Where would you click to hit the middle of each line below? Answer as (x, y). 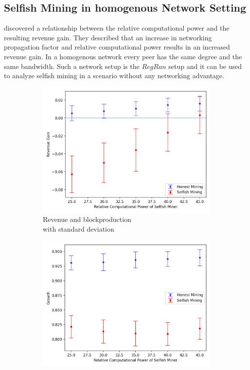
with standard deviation (79, 228)
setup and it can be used (205, 66)
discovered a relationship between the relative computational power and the (117, 28)
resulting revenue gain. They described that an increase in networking (108, 37)
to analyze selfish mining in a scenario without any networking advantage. (114, 76)
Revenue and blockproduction (87, 219)
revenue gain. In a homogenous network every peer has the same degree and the (123, 56)
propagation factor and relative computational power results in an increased (117, 47)
